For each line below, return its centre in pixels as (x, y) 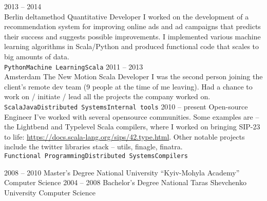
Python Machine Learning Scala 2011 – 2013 (74, 66)
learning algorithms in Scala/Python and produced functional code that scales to (132, 46)
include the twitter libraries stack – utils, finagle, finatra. (93, 147)
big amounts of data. (37, 56)
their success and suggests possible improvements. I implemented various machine (132, 36)
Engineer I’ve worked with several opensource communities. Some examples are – (132, 116)
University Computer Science (50, 192)
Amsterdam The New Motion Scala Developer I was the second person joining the (133, 76)
